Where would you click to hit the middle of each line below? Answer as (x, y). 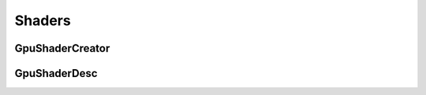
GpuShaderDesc (56, 73)
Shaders (43, 20)
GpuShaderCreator (62, 48)
